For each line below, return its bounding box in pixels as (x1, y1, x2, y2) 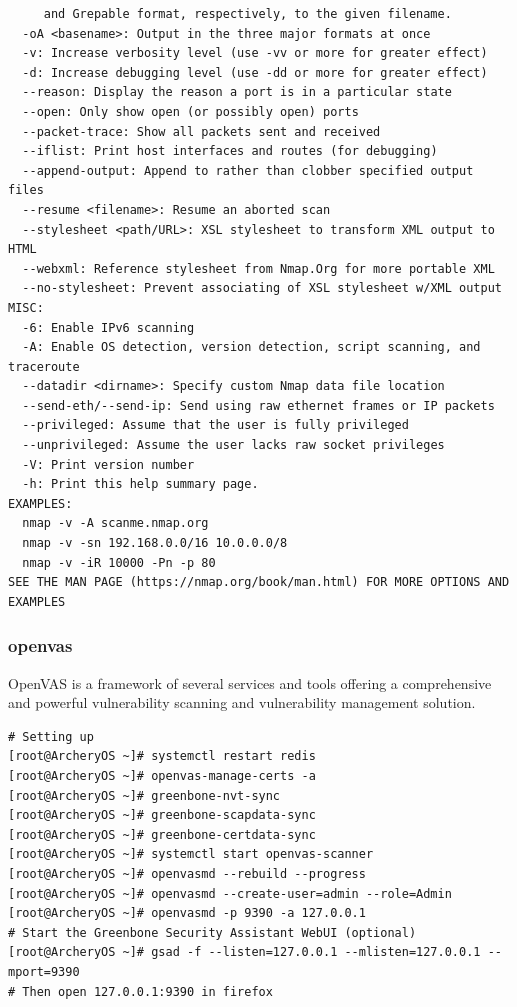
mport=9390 (8, 964, 80, 979)
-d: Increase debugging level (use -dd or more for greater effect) (22, 65, 488, 80)
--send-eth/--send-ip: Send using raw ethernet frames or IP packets (22, 398, 495, 413)
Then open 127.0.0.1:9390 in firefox (22, 984, 273, 999)
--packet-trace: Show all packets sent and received (22, 124, 381, 139)
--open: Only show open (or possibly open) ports (22, 104, 359, 119)
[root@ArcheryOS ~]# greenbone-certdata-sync (8, 827, 316, 842)
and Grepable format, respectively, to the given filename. (43, 7, 452, 21)
